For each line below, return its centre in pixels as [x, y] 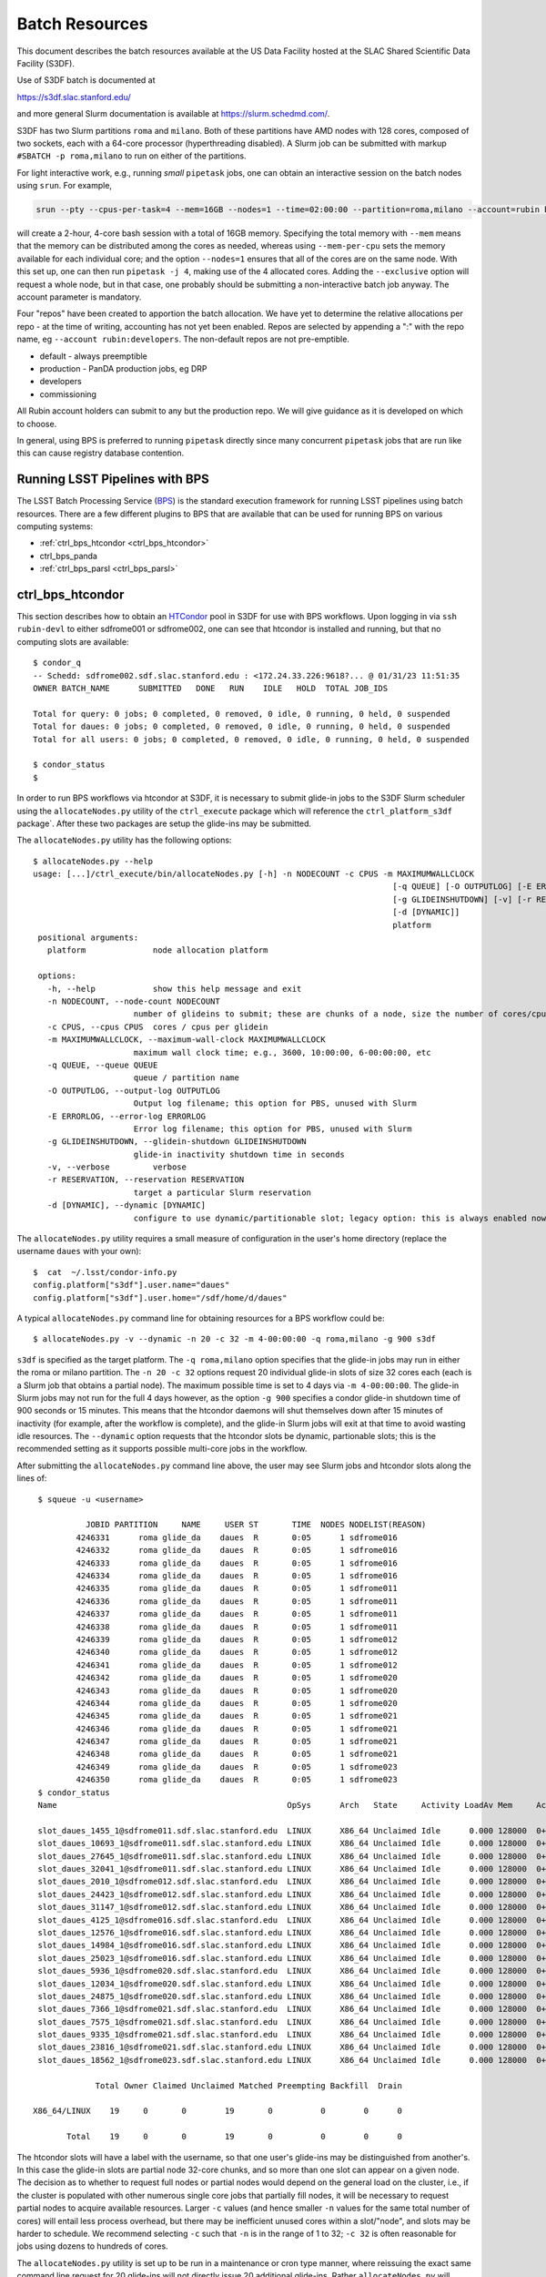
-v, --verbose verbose [116, 1167]
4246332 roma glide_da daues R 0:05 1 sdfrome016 [237, 1550]
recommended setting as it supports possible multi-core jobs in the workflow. [162, 1449]
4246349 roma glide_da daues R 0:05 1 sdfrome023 [237, 1766]
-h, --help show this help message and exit [174, 989]
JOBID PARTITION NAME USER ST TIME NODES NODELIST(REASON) [256, 1525]
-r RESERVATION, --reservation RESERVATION [146, 1180]
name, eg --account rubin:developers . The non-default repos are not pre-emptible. [183, 339]
